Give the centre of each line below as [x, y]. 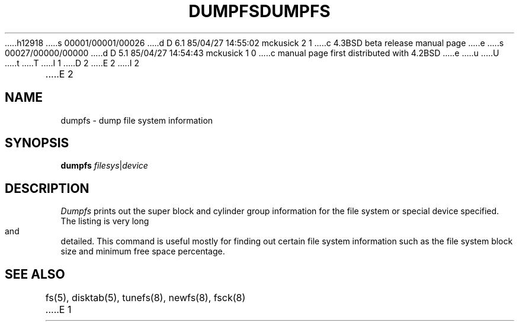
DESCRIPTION [47, 188]
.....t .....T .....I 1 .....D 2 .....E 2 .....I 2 [72, 63]
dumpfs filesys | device [104, 166]
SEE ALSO [35, 274]
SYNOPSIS [37, 143]
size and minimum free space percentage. [143, 251]
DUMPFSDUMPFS [259, 11]
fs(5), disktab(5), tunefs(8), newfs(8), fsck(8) [145, 298]
